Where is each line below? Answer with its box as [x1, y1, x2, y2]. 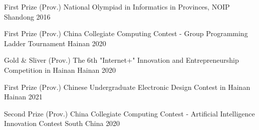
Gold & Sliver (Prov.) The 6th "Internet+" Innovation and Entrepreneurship [4, 55, 239, 65]
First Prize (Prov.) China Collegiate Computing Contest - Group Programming [4, 28, 248, 39]
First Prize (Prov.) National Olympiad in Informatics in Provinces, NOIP [4, 2, 230, 12]
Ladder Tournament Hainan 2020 [4, 38, 106, 48]
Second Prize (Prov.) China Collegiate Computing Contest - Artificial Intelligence [4, 108, 255, 118]
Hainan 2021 [4, 91, 43, 102]
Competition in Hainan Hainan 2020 [4, 64, 116, 75]
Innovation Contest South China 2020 [4, 118, 120, 128]
